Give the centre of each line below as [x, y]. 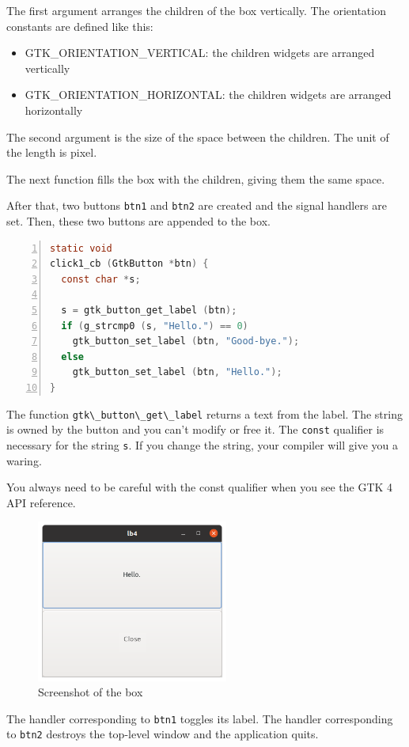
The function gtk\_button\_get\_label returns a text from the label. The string [204, 413]
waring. [24, 460]
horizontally [54, 110]
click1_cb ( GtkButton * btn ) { [129, 264]
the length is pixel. [52, 152]
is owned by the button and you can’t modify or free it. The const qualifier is [195, 429]
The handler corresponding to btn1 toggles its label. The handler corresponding [200, 718]
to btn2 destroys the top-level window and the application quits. [163, 734]
